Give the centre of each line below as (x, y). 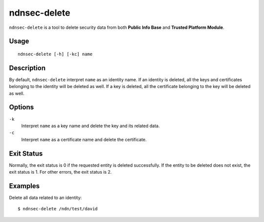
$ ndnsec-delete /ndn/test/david (58, 209)
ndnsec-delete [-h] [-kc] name (55, 54)
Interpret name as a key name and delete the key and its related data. (90, 126)
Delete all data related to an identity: (45, 198)
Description (27, 68)
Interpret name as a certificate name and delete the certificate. (84, 139)
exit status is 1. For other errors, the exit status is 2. (60, 172)
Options (22, 107)
